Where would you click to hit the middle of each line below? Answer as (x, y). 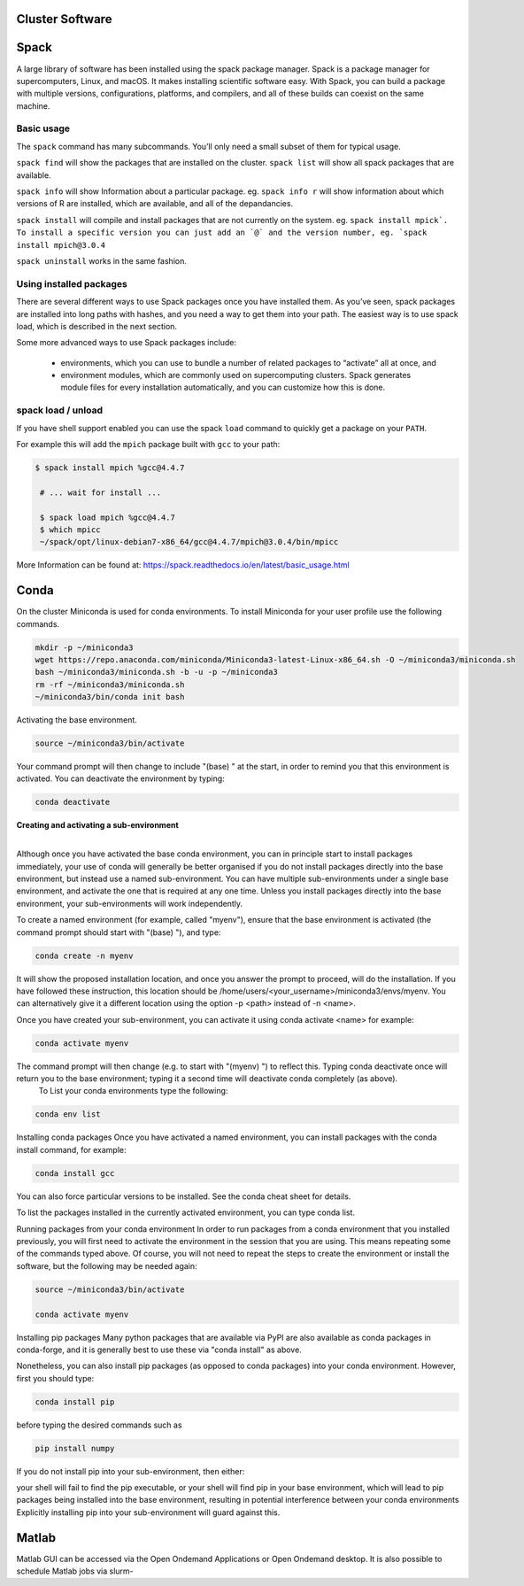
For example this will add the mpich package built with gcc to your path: (148, 444)
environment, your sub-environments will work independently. (130, 903)
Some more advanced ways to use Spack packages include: (126, 343)
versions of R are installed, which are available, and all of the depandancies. (155, 204)
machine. (33, 105)
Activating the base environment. (77, 720)
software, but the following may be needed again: (107, 1265)
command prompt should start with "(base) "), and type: (119, 932)
